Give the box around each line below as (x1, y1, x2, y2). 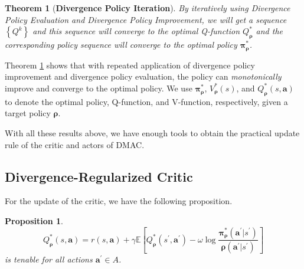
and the (256, 25, 283, 37)
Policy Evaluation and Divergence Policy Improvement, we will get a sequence (5, 13, 287, 25)
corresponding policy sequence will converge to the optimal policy (5, 38, 237, 50)
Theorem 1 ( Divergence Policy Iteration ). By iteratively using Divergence (5, 2, 290, 14)
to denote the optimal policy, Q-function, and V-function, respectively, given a (5, 95, 288, 107)
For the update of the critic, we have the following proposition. (5, 195, 233, 207)
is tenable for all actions (5, 253, 93, 265)
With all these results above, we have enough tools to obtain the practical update (5, 126, 300, 139)
